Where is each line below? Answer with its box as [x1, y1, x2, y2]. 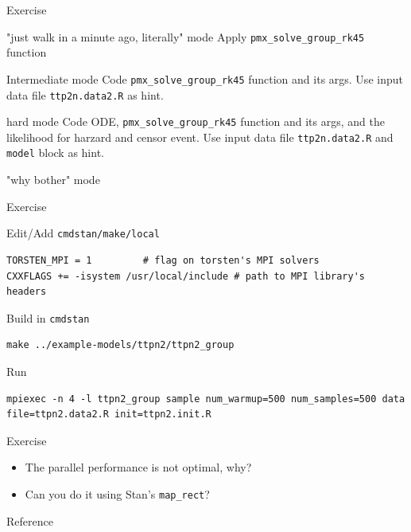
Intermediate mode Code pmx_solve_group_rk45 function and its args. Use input [6, 70, 403, 87]
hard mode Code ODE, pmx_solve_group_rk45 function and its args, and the [6, 113, 385, 130]
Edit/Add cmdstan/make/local [6, 225, 160, 241]
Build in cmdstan [6, 309, 90, 326]
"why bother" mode [6, 171, 100, 188]
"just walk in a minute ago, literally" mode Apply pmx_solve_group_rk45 [6, 28, 365, 45]
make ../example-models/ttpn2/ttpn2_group [6, 339, 235, 351]
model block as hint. [6, 144, 104, 161]
